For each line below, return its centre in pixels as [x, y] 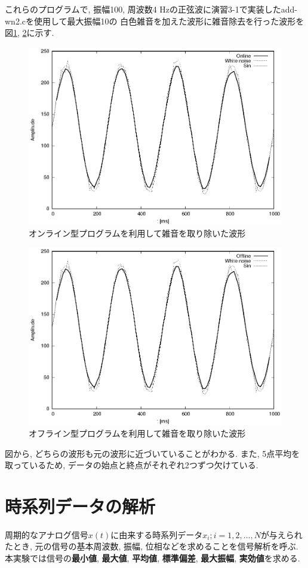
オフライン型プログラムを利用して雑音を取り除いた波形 [137, 433]
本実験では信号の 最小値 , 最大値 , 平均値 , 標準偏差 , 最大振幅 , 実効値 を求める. [153, 558]
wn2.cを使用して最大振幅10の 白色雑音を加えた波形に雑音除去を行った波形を [155, 21]
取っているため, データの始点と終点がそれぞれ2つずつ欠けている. [132, 465]
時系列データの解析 [80, 506]
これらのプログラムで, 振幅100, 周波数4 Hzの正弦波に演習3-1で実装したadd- [151, 9]
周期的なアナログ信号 [47, 534]
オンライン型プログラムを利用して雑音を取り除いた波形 [137, 233]
